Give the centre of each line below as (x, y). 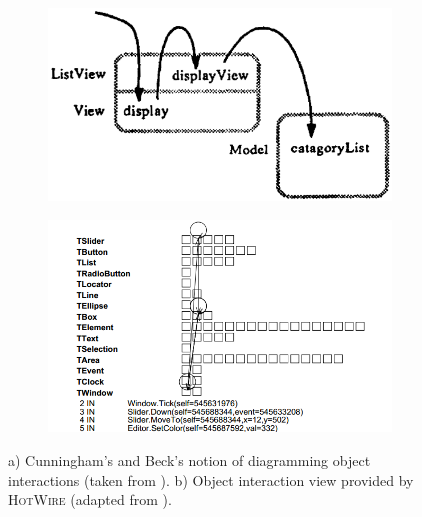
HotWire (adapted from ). (90, 499)
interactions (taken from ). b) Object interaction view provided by (211, 479)
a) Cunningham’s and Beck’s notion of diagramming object (189, 460)
